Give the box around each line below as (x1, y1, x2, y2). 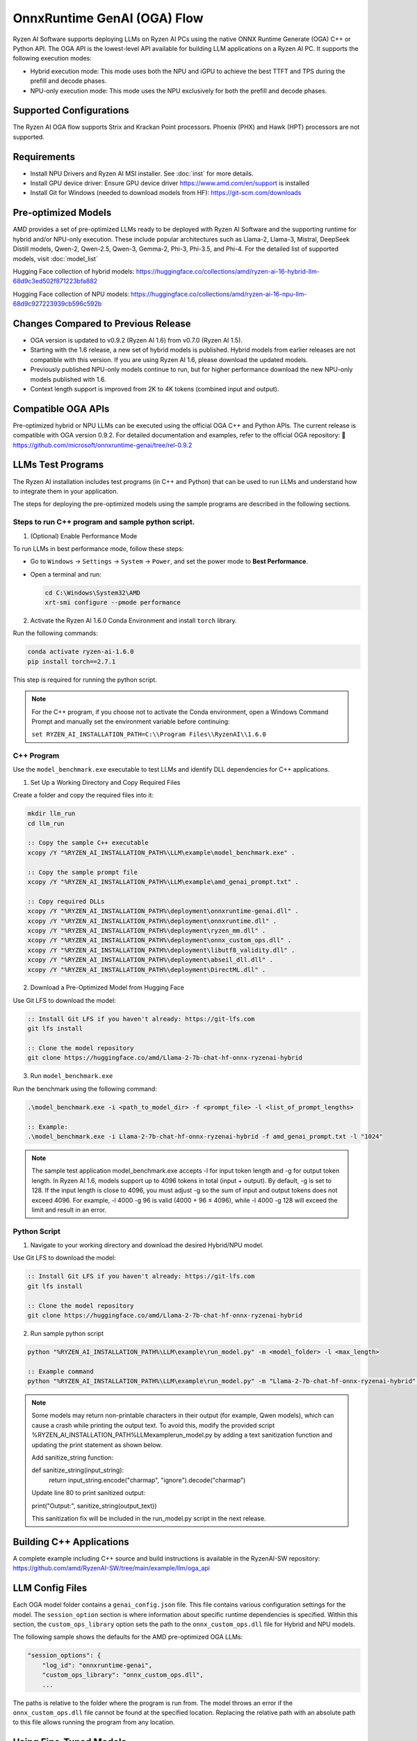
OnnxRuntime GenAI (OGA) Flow (13, 10, 204, 26)
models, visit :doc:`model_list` (13, 254, 99, 263)
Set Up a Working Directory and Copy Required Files (30, 778, 181, 786)
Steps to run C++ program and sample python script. (13, 517, 195, 527)
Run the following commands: (13, 629, 99, 637)
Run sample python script (30, 1329, 104, 1337)
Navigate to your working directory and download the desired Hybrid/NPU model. (30, 1241, 264, 1249)
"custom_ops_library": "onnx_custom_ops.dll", (42, 1671, 204, 1679)
